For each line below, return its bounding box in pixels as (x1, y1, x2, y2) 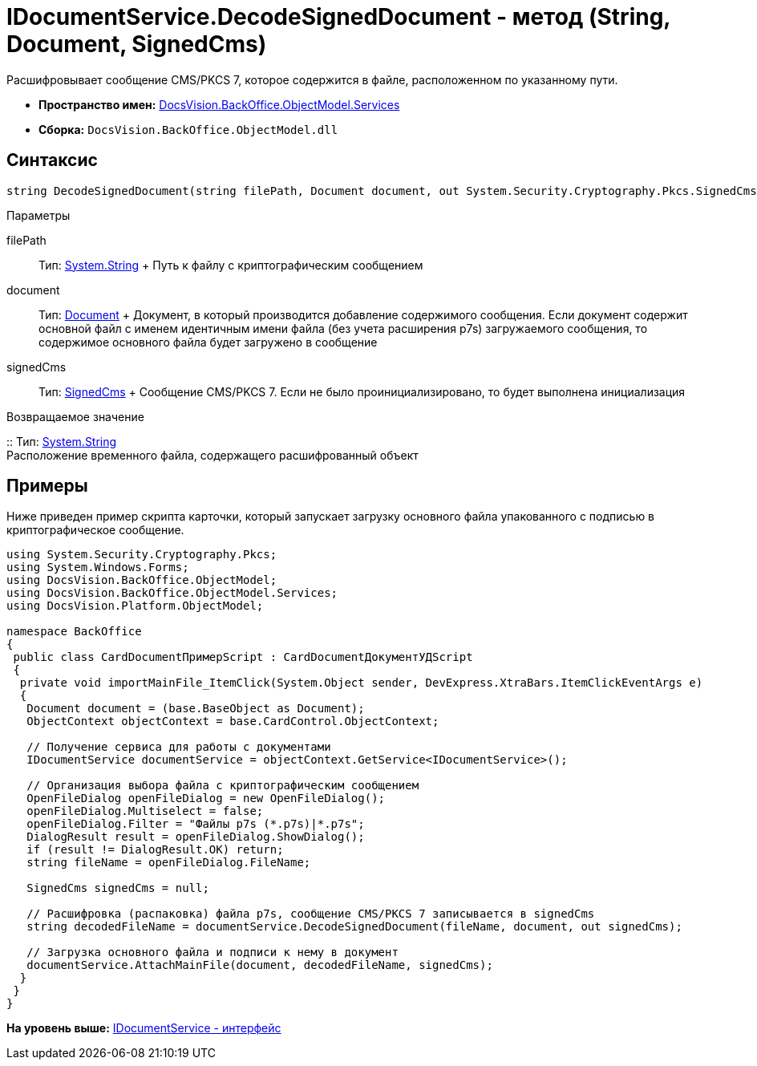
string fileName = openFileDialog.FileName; (26, 856, 311, 869)
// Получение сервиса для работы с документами (26, 740, 331, 754)
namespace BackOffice (6, 625, 142, 638)
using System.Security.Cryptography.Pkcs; (6, 548, 277, 561)
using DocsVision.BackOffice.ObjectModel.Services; (6, 586, 338, 600)
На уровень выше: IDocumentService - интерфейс (6, 1021, 281, 1036)
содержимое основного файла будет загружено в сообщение (38, 334, 378, 349)
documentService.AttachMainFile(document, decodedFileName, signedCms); (26, 959, 493, 972)
